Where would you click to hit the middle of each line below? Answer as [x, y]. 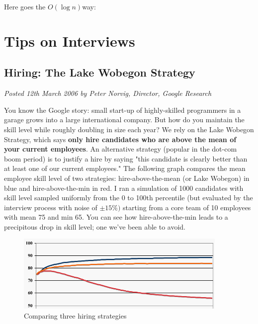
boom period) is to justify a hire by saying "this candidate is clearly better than [126, 158]
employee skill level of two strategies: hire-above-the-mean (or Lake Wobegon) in [127, 178]
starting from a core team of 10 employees [187, 207]
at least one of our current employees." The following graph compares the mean [125, 168]
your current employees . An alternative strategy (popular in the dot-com [121, 149]
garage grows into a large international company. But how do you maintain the [124, 120]
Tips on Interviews [70, 40]
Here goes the [25, 6]
